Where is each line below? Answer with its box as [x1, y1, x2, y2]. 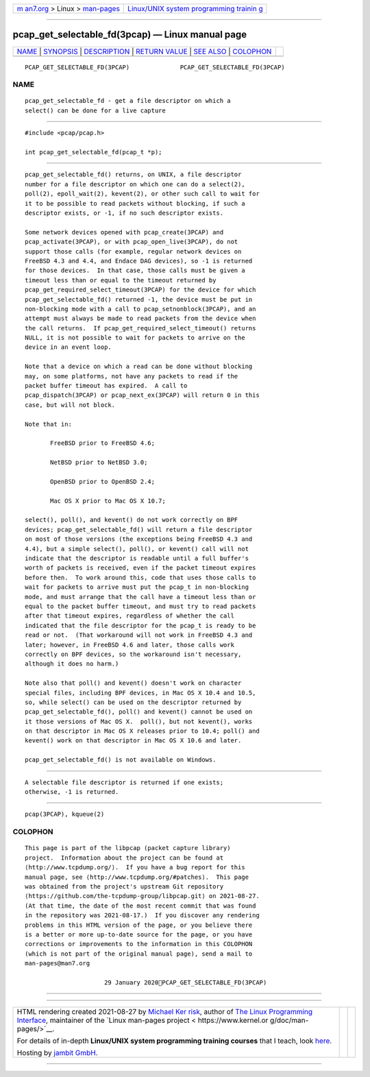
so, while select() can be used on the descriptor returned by [25, 698, 242, 706]
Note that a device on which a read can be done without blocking [25, 363, 253, 370]
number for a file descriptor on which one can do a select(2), [25, 180, 246, 188]
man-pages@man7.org [25, 960, 90, 967]
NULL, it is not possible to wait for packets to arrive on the [25, 334, 246, 342]
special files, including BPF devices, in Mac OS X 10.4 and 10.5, [25, 689, 256, 697]
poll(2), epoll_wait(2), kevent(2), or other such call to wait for [25, 190, 260, 198]
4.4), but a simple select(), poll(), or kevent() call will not [25, 545, 249, 553]
